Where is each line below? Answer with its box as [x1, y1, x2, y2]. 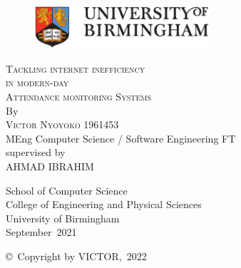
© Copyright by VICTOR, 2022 [6, 248, 147, 263]
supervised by [6, 145, 66, 160]
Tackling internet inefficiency [6, 61, 145, 76]
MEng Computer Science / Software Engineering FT [6, 130, 236, 145]
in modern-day [6, 75, 69, 90]
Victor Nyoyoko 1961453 [6, 117, 119, 132]
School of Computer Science [6, 182, 128, 197]
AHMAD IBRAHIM [6, 158, 94, 173]
